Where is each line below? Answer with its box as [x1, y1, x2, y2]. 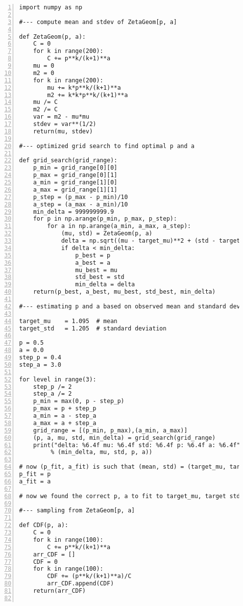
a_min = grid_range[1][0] [33, 179, 118, 186]
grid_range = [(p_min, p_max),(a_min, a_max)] [33, 427, 188, 434]
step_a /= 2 [33, 390, 72, 398]
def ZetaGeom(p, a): [19, 33, 86, 40]
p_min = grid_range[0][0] [33, 164, 118, 172]
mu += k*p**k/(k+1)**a [47, 84, 121, 91]
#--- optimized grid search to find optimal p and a [19, 142, 194, 150]
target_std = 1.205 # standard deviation [19, 325, 167, 332]
